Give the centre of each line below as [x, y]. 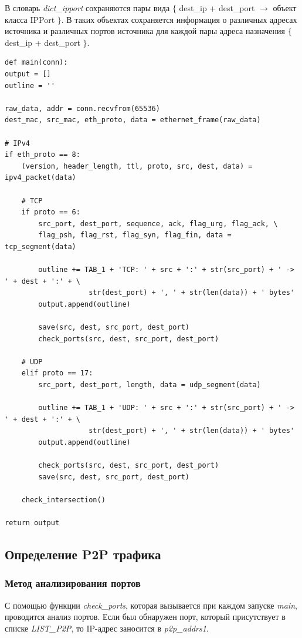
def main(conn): [36, 63]
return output [32, 523]
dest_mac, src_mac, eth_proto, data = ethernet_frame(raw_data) [133, 120]
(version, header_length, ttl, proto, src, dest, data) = [137, 166]
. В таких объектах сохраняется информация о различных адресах [179, 19]
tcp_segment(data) [40, 246]
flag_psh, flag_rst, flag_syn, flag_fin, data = [135, 235]
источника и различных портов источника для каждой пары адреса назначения [145, 31]
